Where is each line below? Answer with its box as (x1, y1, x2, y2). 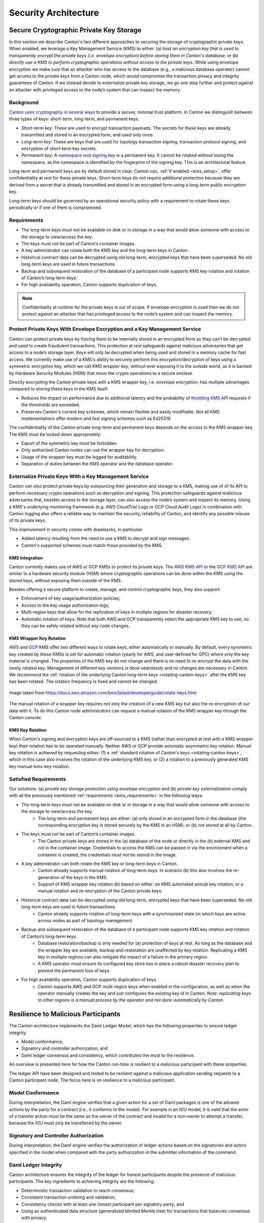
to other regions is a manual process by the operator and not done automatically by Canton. (38, 997, 224, 1003)
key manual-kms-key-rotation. (9, 763, 70, 769)
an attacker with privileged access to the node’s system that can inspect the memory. (9, 87, 181, 92)
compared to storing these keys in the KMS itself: (9, 386, 109, 392)
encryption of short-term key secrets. (21, 145, 97, 151)
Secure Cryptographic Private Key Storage (9, 26, 142, 34)
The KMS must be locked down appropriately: (9, 431, 102, 437)
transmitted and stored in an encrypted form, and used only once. (21, 132, 154, 138)
